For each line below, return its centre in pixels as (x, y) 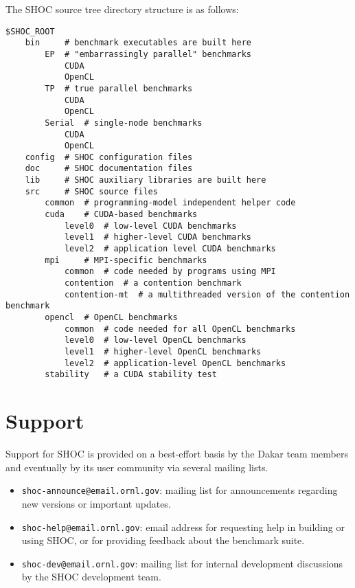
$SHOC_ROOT (30, 31)
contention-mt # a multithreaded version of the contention (207, 294)
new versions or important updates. (96, 503)
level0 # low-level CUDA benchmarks (150, 226)
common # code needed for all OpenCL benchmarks (180, 329)
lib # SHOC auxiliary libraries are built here (146, 180)
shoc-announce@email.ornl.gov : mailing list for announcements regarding (180, 490)
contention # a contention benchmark (153, 283)
